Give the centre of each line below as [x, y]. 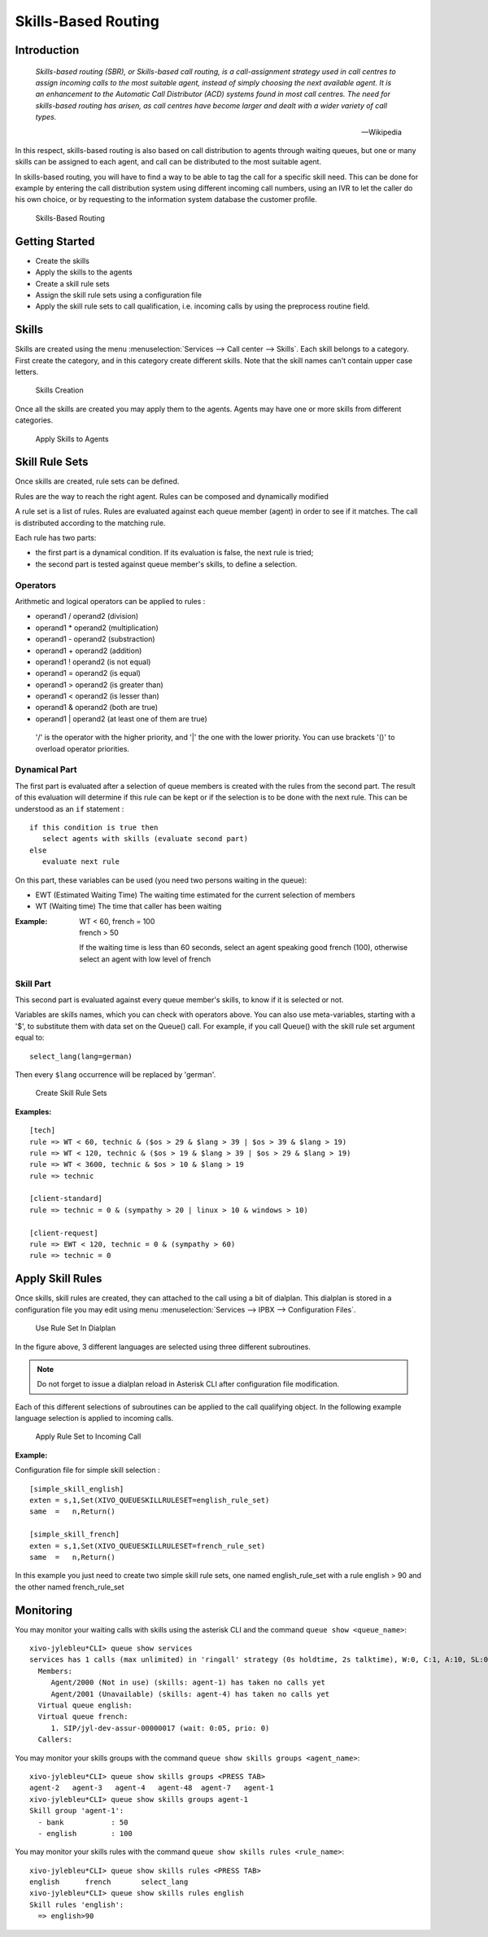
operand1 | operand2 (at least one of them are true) [121, 719]
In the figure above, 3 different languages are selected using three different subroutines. [163, 1347]
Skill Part [33, 984]
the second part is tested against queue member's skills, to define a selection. [166, 564]
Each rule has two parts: [56, 538]
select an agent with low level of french [145, 959]
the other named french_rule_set [70, 1587]
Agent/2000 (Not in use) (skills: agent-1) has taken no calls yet [188, 1683]
